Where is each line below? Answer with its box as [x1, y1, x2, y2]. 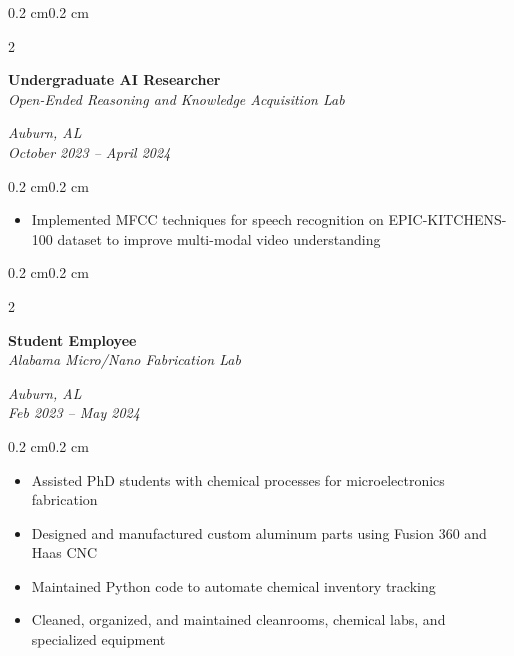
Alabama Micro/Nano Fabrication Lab [8, 349, 241, 370]
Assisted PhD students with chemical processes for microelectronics [31, 469, 445, 490]
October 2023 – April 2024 [8, 141, 171, 162]
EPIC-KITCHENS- [388, 209, 507, 230]
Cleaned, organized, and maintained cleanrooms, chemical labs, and [31, 609, 446, 630]
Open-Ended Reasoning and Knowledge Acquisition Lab [8, 88, 345, 109]
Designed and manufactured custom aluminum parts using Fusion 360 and [31, 522, 487, 543]
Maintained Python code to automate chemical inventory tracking [31, 575, 436, 596]
